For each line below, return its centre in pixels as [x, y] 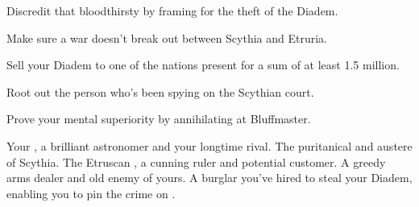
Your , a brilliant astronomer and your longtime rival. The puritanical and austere [209, 145]
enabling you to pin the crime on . [91, 193]
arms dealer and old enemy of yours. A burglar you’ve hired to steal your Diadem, [209, 178]
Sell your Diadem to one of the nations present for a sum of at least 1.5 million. [203, 65]
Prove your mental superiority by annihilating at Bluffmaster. [159, 119]
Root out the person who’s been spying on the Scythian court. [160, 91]
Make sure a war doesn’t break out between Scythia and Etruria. [167, 37]
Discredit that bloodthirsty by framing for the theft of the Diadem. [172, 10]
